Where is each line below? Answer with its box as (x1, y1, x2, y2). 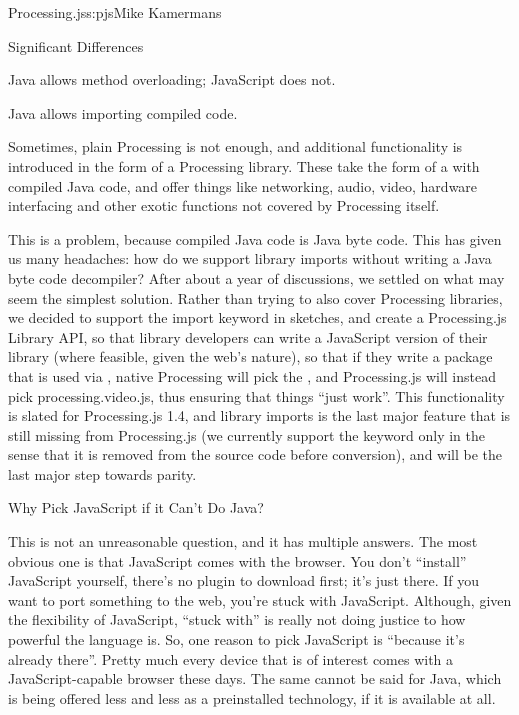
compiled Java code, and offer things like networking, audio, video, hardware (8, 175, 478, 196)
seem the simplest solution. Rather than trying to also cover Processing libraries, (8, 287, 503, 308)
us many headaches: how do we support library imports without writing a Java (8, 248, 492, 269)
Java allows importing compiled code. (8, 102, 238, 123)
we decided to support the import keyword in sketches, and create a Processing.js (8, 307, 507, 328)
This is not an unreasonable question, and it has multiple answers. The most (8, 531, 478, 552)
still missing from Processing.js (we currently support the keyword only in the (8, 424, 485, 445)
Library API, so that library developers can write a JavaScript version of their (8, 326, 488, 347)
